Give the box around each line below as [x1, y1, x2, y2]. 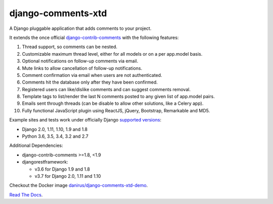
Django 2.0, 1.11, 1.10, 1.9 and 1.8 [22, 126, 88, 132]
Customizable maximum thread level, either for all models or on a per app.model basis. [22, 51, 203, 57]
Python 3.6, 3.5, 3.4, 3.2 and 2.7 [22, 133, 88, 139]
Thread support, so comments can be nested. [22, 44, 118, 50]
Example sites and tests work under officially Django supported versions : [9, 117, 162, 123]
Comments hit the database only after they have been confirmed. [22, 79, 158, 86]
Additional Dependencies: [9, 142, 63, 149]
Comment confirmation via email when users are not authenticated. [22, 72, 162, 78]
